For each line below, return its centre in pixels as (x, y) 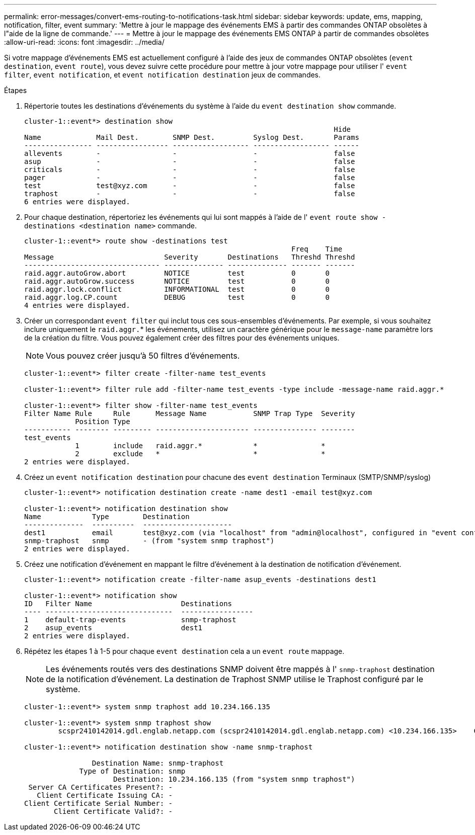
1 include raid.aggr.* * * (200, 446)
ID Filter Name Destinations (128, 604)
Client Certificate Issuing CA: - (105, 795)
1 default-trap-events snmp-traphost (130, 620)
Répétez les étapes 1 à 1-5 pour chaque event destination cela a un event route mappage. (184, 651)
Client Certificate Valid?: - (113, 811)
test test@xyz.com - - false (190, 186)
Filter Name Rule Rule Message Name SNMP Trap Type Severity (190, 413)
